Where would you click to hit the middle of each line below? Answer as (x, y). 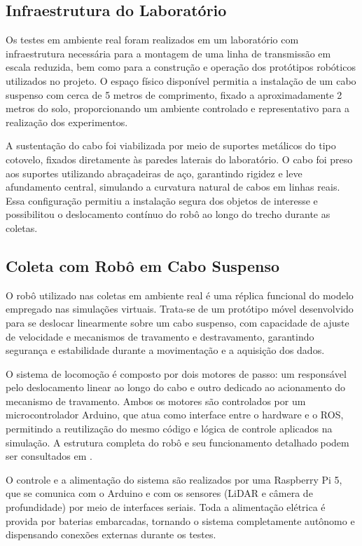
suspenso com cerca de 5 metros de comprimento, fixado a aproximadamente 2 (174, 94)
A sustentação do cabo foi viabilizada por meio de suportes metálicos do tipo (171, 145)
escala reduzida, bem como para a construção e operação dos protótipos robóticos (181, 67)
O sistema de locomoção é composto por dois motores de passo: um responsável (176, 373)
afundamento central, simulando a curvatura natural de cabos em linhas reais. (173, 187)
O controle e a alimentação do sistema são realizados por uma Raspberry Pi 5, (174, 479)
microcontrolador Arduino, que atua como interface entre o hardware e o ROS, (175, 415)
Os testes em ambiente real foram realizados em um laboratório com (152, 40)
